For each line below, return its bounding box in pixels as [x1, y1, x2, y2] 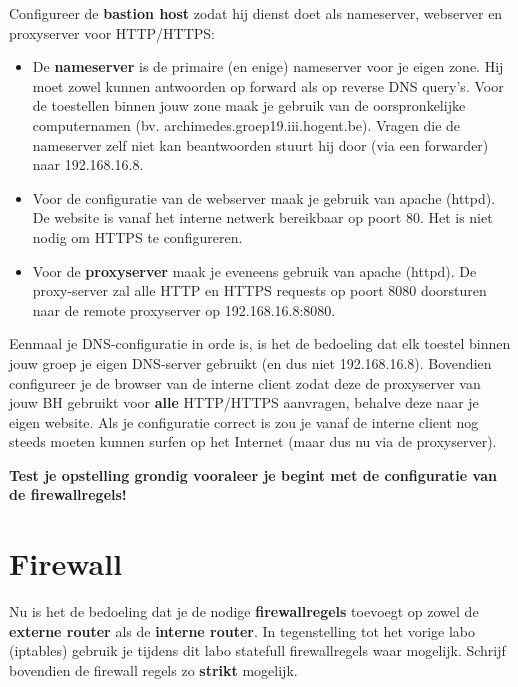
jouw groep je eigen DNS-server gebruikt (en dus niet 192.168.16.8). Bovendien [9, 352, 492, 373]
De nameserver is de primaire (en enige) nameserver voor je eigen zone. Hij [32, 56, 504, 77]
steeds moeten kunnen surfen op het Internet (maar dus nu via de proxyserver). [9, 431, 497, 452]
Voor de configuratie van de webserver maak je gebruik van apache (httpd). [32, 187, 496, 208]
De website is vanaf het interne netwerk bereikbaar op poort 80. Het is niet [32, 207, 493, 228]
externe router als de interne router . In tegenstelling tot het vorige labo [9, 620, 475, 641]
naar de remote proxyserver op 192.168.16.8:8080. [32, 299, 336, 320]
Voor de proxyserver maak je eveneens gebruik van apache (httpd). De [32, 260, 477, 281]
